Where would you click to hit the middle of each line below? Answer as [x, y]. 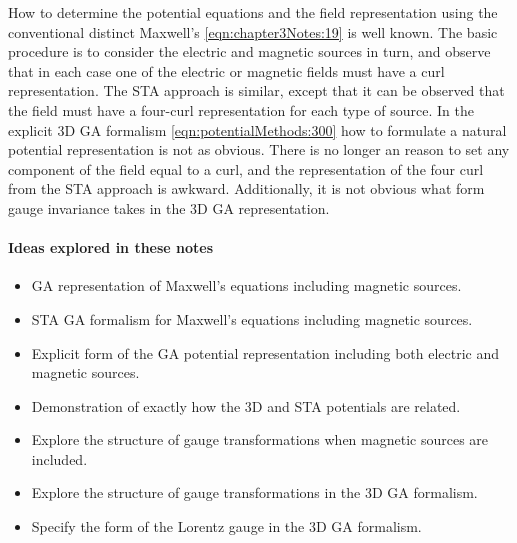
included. [59, 458]
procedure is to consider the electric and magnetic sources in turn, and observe [249, 51]
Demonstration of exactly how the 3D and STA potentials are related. [246, 405]
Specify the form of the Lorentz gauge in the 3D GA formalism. [226, 526]
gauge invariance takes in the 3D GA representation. [169, 207]
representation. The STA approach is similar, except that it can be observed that [256, 90]
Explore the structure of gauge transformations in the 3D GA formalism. [254, 492]
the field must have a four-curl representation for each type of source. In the [241, 109]
